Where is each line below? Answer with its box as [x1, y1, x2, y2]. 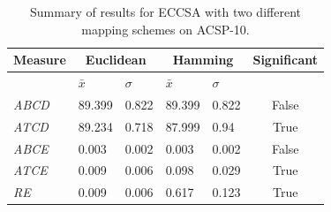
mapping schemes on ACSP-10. [81, 19, 250, 38]
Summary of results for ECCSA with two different [30, 3, 301, 20]
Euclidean [85, 50, 147, 69]
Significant [252, 50, 318, 69]
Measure [13, 50, 66, 69]
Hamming [172, 50, 234, 69]
